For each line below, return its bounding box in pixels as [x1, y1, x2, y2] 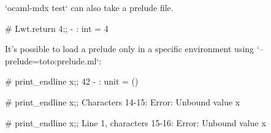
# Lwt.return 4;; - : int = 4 [5, 21, 109, 34]
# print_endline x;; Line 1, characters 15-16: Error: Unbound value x [5, 116, 266, 129]
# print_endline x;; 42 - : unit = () [5, 75, 139, 88]
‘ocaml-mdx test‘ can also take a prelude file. [5, 1, 174, 13]
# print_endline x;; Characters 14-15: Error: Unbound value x [5, 95, 240, 108]
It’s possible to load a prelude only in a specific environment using [5, 42, 254, 55]
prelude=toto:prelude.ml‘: [5, 54, 102, 67]
